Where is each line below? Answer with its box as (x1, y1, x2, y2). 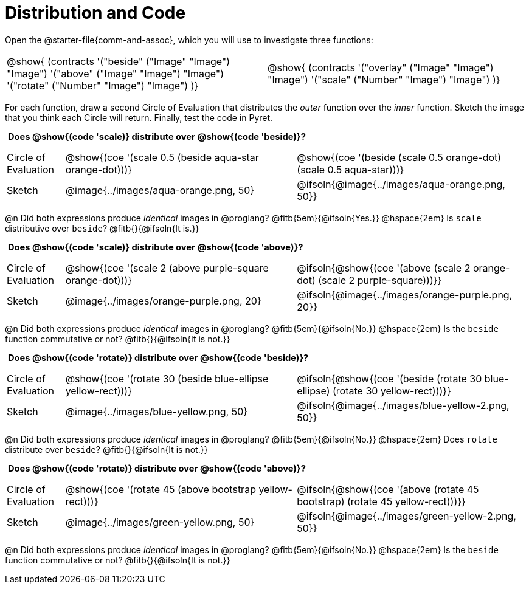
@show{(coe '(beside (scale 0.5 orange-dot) (297, 151, 502, 164)
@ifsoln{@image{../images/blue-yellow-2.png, (297, 399, 510, 412)
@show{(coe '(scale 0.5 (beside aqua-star (65, 151, 259, 164)
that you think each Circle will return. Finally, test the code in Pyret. (5, 112, 273, 123)
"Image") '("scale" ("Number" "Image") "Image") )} (268, 73, 500, 86)
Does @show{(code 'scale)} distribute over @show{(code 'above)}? (8, 241, 303, 253)
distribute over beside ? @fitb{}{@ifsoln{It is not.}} (5, 444, 208, 455)
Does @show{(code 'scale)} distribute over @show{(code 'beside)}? (8, 131, 306, 142)
